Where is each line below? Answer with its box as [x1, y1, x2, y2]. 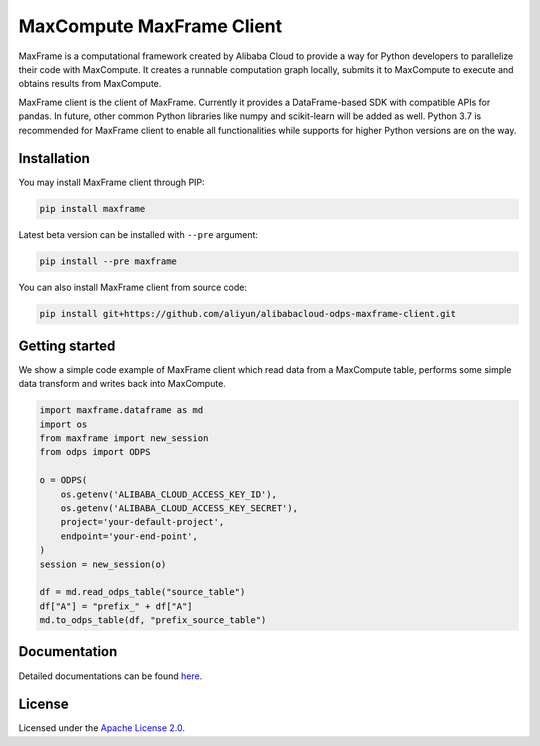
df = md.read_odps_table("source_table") [39, 586, 246, 598]
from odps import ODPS [39, 446, 151, 458]
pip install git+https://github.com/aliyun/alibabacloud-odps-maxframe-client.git [39, 308, 457, 320]
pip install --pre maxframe [39, 256, 177, 267]
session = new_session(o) [39, 558, 167, 570]
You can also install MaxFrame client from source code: [18, 281, 247, 294]
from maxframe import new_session [39, 432, 209, 444]
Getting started [18, 337, 116, 354]
